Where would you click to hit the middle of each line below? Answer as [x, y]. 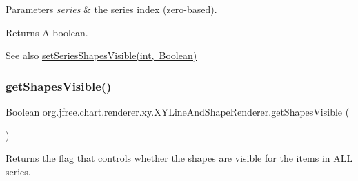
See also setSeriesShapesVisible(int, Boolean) [101, 55]
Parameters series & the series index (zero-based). [111, 9]
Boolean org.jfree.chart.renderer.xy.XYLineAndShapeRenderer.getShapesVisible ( [178, 111]
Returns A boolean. [47, 32]
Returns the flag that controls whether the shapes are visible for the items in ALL [179, 158]
